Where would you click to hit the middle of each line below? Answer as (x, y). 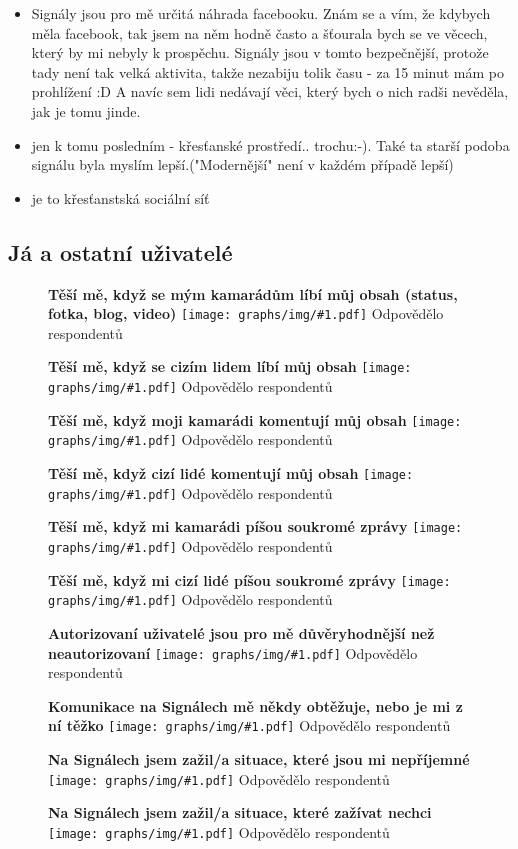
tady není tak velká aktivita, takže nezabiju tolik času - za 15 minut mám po (267, 71)
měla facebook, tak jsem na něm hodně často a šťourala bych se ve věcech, (259, 32)
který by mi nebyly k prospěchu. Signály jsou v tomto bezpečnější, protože (260, 52)
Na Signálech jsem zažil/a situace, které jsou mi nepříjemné (259, 759)
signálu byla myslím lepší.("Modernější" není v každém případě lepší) (242, 164)
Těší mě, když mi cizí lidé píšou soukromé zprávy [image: (249, 579)
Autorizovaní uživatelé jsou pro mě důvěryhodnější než (241, 632)
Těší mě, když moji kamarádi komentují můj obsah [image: (255, 419)
